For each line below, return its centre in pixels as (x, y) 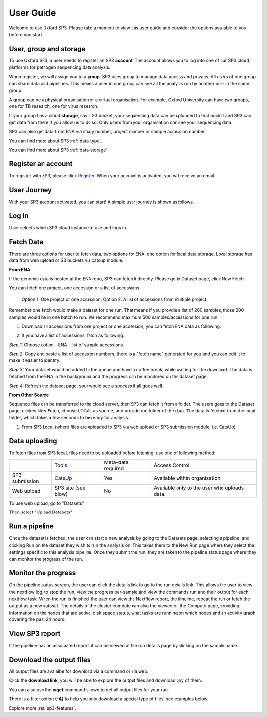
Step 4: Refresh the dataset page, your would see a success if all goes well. (86, 386)
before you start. (26, 34)
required (114, 468)
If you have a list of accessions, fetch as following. (73, 335)
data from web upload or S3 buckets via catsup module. (66, 260)
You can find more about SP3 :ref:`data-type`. (56, 141)
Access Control (172, 465)
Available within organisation (187, 478)
